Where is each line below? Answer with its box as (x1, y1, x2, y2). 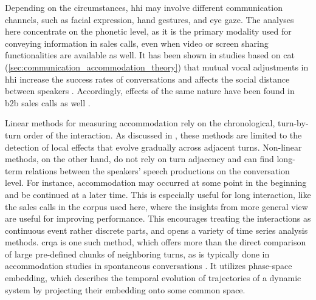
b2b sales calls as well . (5, 96, 91, 109)
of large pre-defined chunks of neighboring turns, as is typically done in (5, 247, 270, 260)
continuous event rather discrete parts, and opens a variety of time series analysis (5, 223, 308, 236)
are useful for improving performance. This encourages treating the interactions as (5, 212, 311, 225)
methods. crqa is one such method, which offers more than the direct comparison (5, 236, 306, 248)
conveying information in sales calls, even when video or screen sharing (5, 36, 269, 49)
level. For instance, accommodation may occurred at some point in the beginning (5, 176, 307, 189)
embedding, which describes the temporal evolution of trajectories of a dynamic (5, 271, 301, 284)
